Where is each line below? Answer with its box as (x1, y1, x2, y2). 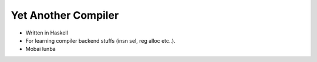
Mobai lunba (25, 46, 56, 53)
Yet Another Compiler (11, 9, 119, 22)
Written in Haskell (25, 29, 69, 36)
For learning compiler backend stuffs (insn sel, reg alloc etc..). (25, 37, 176, 44)
